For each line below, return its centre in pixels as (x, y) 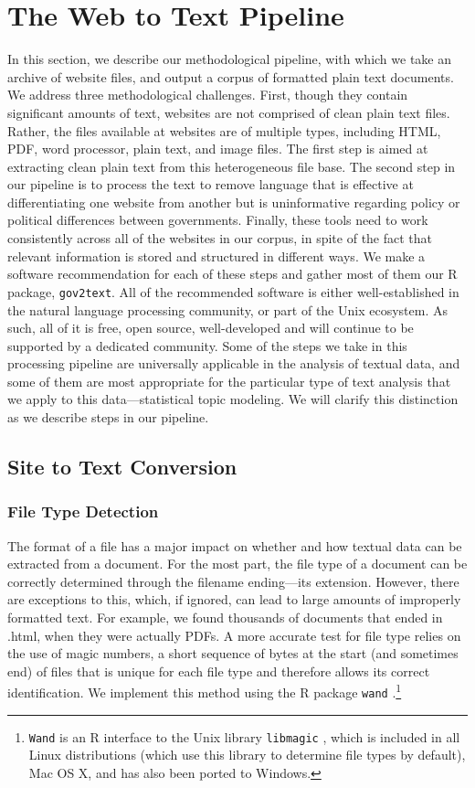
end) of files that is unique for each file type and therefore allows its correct (219, 671)
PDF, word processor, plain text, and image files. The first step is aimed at (218, 149)
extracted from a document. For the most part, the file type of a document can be (237, 564)
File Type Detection (83, 511)
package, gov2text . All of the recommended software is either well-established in (233, 291)
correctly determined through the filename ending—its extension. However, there (233, 581)
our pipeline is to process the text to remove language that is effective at (211, 184)
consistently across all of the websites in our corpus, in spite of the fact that (220, 238)
